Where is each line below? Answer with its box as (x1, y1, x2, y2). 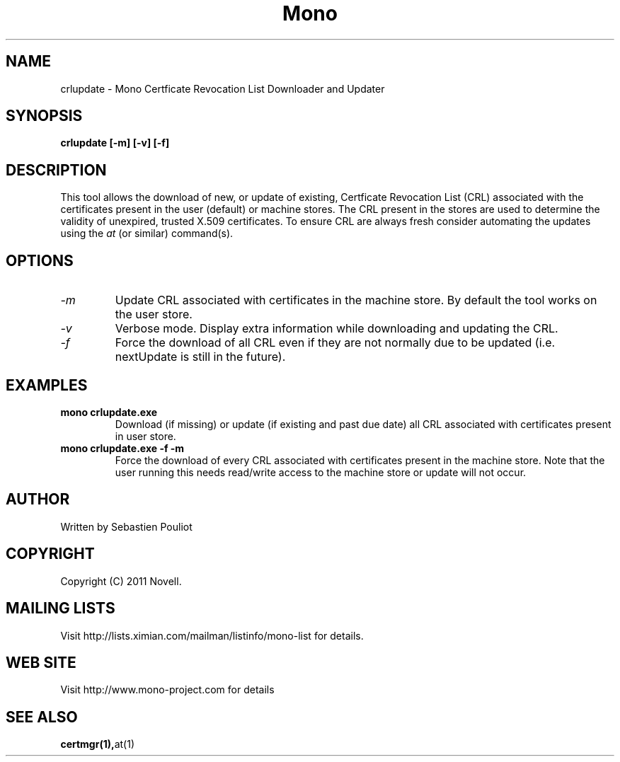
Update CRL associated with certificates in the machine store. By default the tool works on (115, 293, 597, 308)
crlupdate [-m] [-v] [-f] (60, 137, 170, 149)
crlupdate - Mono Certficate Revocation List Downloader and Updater (60, 82, 385, 95)
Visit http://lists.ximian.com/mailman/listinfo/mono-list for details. (60, 629, 364, 642)
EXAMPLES (6, 376, 88, 394)
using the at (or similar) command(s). (60, 227, 234, 240)
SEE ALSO (6, 708, 78, 726)
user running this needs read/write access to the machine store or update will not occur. (115, 466, 527, 478)
